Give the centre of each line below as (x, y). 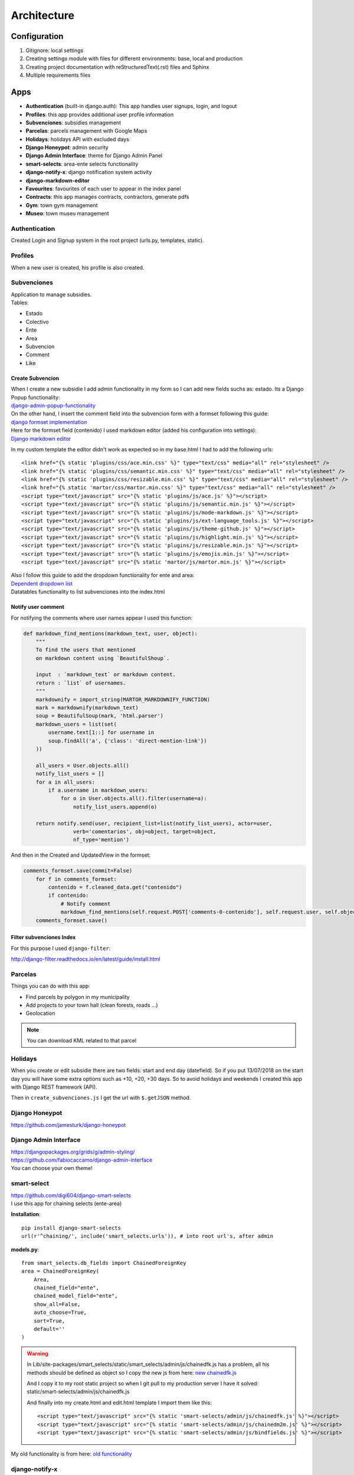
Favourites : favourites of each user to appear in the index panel (103, 189)
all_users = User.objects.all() (83, 765)
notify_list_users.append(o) (115, 807)
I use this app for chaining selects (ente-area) (66, 1203)
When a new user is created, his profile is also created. (78, 267)
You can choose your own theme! (52, 1168)
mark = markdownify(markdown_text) (87, 708)
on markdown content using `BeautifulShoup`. (103, 658)
